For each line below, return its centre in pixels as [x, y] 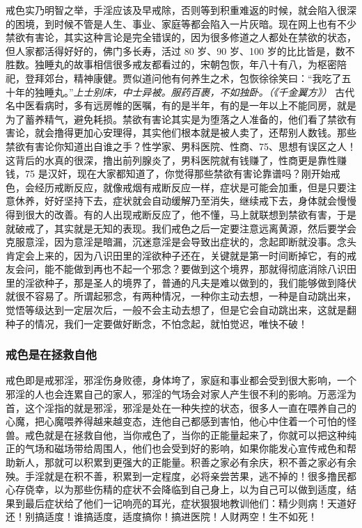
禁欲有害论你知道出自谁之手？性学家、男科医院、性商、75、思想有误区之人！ [181, 146]
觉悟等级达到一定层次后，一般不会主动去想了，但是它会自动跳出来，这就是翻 [181, 310]
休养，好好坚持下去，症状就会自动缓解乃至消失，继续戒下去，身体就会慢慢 [186, 201]
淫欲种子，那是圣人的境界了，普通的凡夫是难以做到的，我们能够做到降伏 [190, 282]
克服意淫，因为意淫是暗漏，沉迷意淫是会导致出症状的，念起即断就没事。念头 [181, 242]
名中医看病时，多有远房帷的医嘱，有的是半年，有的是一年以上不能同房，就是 [181, 105]
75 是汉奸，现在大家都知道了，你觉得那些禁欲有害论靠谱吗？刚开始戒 [182, 174]
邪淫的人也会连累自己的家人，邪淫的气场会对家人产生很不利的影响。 [162, 394]
